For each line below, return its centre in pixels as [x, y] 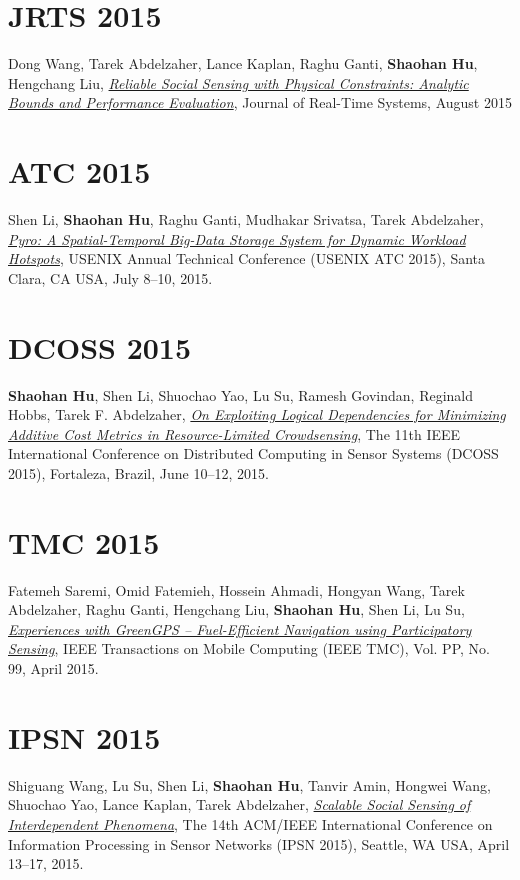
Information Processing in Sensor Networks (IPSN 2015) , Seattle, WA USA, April [259, 843]
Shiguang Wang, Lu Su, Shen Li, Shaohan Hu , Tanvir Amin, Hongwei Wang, [249, 784]
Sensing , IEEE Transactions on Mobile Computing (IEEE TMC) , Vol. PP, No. [249, 648]
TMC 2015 [84, 541]
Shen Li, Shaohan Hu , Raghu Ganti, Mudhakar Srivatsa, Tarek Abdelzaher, [246, 219]
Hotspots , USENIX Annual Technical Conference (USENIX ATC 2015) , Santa [247, 258]
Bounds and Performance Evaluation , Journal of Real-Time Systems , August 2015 [260, 102]
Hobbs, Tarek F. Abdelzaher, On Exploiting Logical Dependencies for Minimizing [257, 414]
